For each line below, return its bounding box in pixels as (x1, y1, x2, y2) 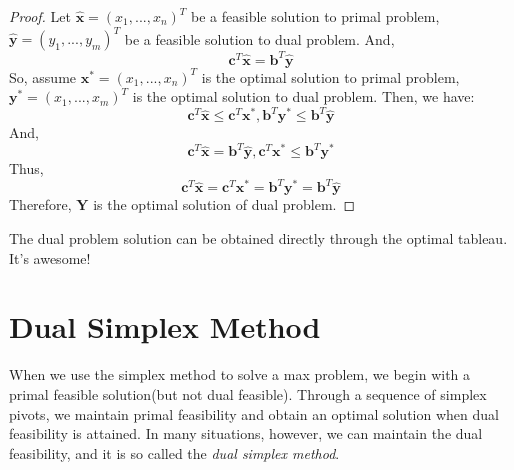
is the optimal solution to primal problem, (201, 66, 460, 87)
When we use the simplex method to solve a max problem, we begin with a (9, 364, 471, 385)
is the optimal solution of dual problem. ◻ (93, 194, 356, 215)
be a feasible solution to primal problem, (191, 6, 440, 26)
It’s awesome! (9, 247, 91, 268)
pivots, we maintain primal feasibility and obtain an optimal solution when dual (9, 403, 499, 424)
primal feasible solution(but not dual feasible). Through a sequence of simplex (9, 383, 487, 404)
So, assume (9, 66, 77, 87)
